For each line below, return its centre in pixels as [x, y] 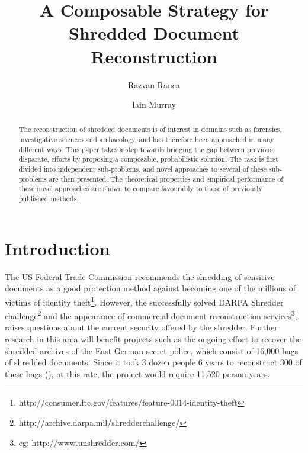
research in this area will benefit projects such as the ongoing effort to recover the [153, 338]
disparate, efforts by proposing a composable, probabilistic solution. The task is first [148, 159]
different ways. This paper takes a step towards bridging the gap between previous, [147, 149]
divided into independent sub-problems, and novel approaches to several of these [143, 169]
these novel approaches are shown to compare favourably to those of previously [140, 189]
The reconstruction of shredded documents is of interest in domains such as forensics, [150, 129]
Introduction [57, 248]
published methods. [49, 199]
